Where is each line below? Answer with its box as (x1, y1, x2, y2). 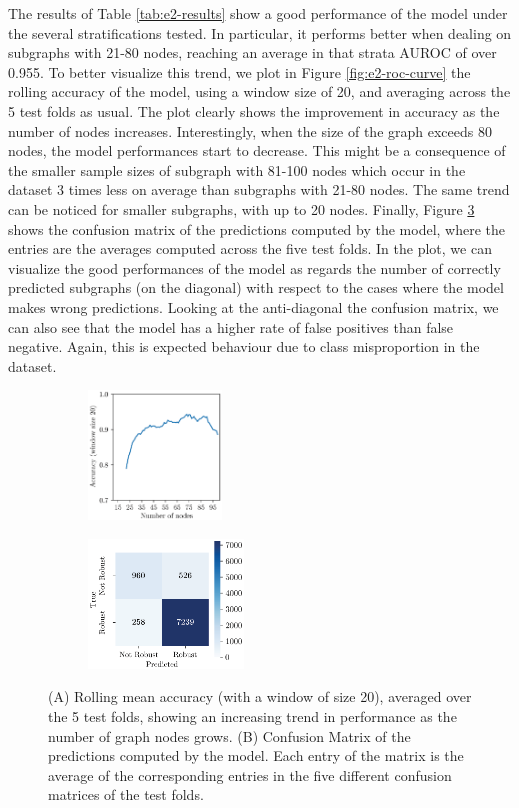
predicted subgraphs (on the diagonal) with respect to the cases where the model (8, 277, 504, 298)
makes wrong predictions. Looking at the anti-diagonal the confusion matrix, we (8, 296, 499, 317)
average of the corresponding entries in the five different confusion (48, 764, 452, 785)
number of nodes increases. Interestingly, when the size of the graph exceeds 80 (8, 120, 492, 141)
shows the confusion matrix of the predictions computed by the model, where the (8, 218, 506, 239)
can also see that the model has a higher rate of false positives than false (8, 316, 454, 337)
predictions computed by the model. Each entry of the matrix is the (48, 745, 464, 766)
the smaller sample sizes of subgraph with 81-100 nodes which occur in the (8, 159, 466, 180)
